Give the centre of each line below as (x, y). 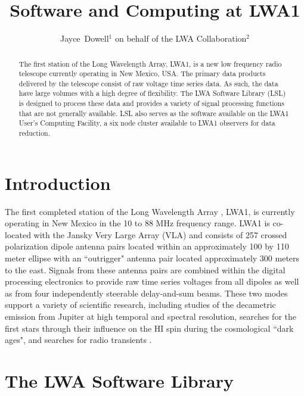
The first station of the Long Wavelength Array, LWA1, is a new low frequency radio (150, 63)
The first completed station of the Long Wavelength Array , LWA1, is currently (150, 211)
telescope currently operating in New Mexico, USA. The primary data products (142, 74)
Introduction (58, 183)
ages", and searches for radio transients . (78, 340)
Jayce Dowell (84, 38)
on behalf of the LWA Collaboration (181, 38)
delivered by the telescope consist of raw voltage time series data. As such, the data (148, 83)
